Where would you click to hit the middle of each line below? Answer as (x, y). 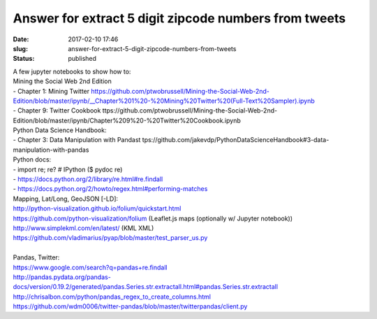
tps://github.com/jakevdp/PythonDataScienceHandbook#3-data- (236, 140)
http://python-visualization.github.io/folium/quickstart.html (97, 208)
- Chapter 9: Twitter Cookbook (57, 111)
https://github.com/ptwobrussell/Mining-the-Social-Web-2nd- (180, 91)
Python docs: (32, 159)
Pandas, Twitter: (36, 257)
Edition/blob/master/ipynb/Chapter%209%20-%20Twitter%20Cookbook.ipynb (127, 120)
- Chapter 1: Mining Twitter (51, 91)
